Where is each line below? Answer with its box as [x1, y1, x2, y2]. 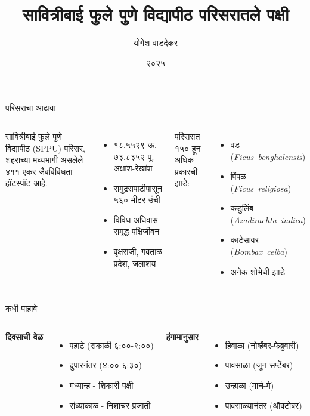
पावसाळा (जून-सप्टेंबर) [225, 359, 293, 371]
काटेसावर [230, 233, 259, 246]
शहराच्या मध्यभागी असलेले [5, 153, 83, 166]
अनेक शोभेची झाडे [230, 265, 285, 278]
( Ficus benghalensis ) [230, 150, 306, 162]
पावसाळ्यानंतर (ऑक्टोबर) [225, 399, 302, 411]
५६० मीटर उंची [113, 193, 160, 206]
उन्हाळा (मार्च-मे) [225, 379, 274, 392]
